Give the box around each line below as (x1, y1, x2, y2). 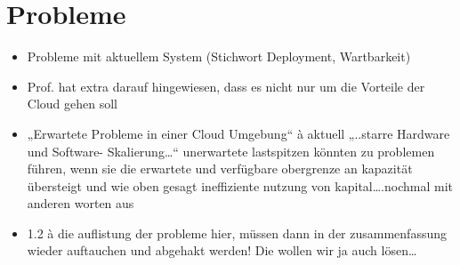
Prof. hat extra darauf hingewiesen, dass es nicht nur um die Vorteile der (27, 76, 425, 95)
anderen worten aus (27, 194, 134, 213)
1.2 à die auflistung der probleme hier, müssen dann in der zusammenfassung (27, 223, 447, 242)
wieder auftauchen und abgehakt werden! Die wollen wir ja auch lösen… (27, 241, 417, 260)
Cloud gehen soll (27, 94, 117, 113)
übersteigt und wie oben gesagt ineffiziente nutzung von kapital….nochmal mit (27, 176, 453, 195)
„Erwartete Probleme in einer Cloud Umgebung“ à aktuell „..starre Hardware (27, 124, 450, 142)
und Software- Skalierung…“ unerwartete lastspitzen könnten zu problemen (27, 141, 435, 160)
